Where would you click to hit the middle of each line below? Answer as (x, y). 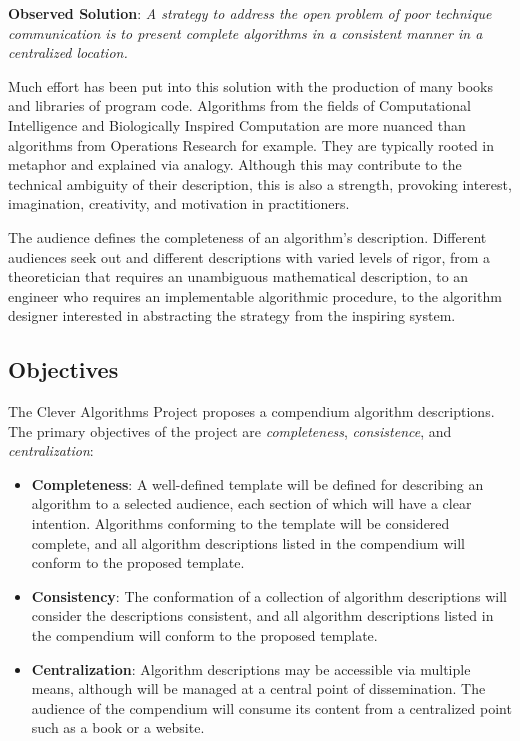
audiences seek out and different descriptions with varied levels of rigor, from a (249, 256)
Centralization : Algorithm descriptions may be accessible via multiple (251, 668)
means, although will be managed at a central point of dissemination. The (258, 688)
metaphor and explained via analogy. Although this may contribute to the (235, 164)
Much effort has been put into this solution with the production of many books (250, 85)
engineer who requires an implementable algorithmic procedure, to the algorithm (255, 295)
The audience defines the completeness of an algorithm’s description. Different (247, 236)
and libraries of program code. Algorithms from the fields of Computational (239, 105)
